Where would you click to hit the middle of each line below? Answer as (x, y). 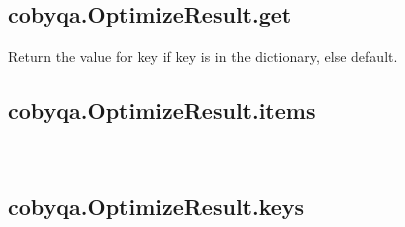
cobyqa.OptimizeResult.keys (156, 205)
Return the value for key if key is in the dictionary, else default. (203, 56)
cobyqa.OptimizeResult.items (162, 110)
